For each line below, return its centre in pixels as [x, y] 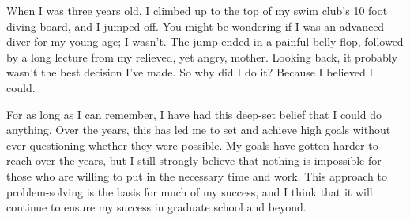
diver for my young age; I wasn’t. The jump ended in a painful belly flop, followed [205, 41]
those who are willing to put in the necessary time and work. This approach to [197, 175]
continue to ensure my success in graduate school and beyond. [156, 207]
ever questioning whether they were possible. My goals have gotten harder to [192, 145]
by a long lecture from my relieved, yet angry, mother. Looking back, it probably [202, 56]
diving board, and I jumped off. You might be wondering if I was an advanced [196, 26]
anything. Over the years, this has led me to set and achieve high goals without [199, 130]
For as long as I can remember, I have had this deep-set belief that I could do [194, 114]
